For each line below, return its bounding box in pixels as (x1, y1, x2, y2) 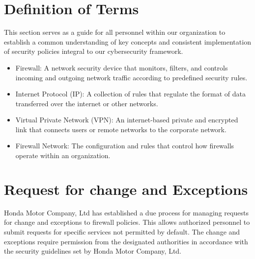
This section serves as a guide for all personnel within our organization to (4, 27, 226, 37)
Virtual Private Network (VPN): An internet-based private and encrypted (15, 115, 238, 125)
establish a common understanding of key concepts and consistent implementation (4, 36, 251, 47)
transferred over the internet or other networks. (15, 98, 158, 108)
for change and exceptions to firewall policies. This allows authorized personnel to (4, 217, 250, 227)
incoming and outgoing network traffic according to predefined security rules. (15, 72, 248, 82)
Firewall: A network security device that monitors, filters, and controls (15, 62, 228, 72)
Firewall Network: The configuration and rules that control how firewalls (15, 141, 234, 151)
